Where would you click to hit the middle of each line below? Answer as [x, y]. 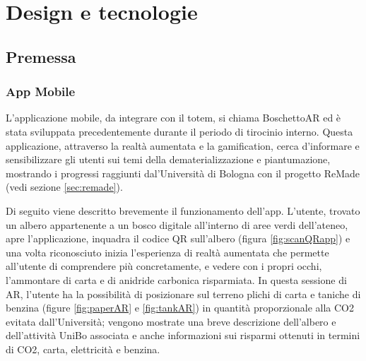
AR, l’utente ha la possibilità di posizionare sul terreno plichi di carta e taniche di [183, 294]
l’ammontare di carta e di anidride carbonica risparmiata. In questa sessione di [176, 279]
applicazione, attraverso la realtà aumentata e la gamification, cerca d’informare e [183, 145]
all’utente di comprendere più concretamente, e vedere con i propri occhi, [164, 266]
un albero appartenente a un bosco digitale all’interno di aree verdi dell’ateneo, [177, 224]
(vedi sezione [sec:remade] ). [64, 187]
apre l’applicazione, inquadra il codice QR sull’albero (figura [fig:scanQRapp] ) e [178, 238]
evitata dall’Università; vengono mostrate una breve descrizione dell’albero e [171, 321]
